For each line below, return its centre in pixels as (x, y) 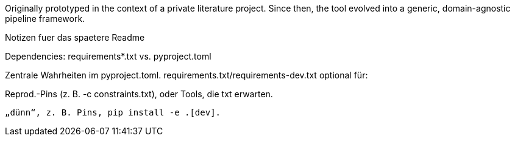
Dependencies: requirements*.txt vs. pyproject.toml (108, 56)
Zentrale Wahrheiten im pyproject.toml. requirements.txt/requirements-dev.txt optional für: (186, 75)
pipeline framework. (45, 19)
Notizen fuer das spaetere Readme (75, 37)
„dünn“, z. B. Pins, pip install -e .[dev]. (113, 112)
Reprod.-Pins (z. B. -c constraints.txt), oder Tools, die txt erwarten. (139, 94)
